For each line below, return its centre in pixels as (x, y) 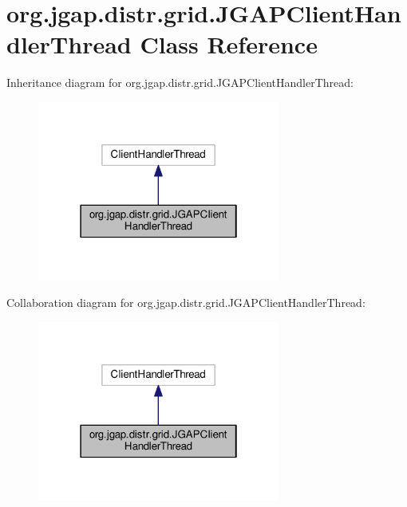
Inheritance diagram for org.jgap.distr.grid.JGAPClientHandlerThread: (180, 83)
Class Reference (229, 44)
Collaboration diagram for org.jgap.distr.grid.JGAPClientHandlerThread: (186, 303)
